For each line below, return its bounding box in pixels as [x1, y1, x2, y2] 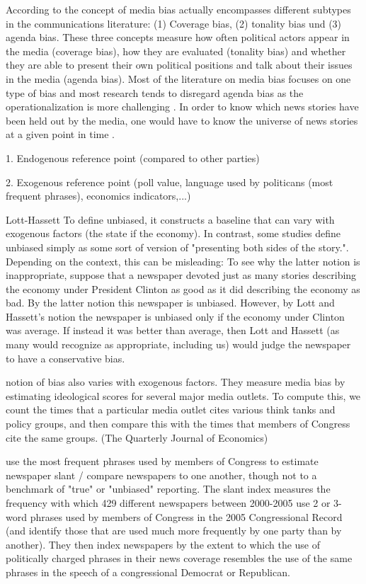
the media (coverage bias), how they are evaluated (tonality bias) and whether [6, 43, 346, 58]
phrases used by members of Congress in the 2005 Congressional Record [30, 509, 343, 524]
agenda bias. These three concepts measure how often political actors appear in [6, 30, 350, 45]
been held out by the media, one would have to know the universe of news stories [6, 113, 358, 127]
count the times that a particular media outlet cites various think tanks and [6, 402, 336, 417]
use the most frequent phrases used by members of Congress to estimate [6, 454, 319, 469]
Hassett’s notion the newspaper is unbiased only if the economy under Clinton [6, 309, 345, 324]
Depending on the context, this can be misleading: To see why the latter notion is [6, 253, 360, 268]
